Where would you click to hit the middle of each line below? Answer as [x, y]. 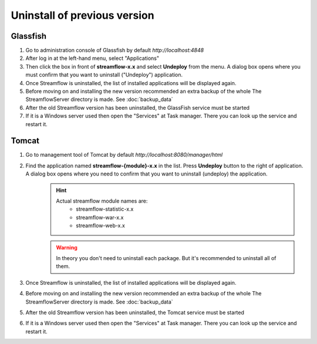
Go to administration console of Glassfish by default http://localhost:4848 [115, 50]
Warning [67, 247]
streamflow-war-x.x [100, 217]
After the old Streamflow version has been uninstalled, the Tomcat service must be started [135, 312]
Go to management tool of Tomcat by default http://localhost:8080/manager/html [124, 155]
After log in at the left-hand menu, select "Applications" [92, 58]
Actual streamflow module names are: [102, 201]
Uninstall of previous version [83, 15]
